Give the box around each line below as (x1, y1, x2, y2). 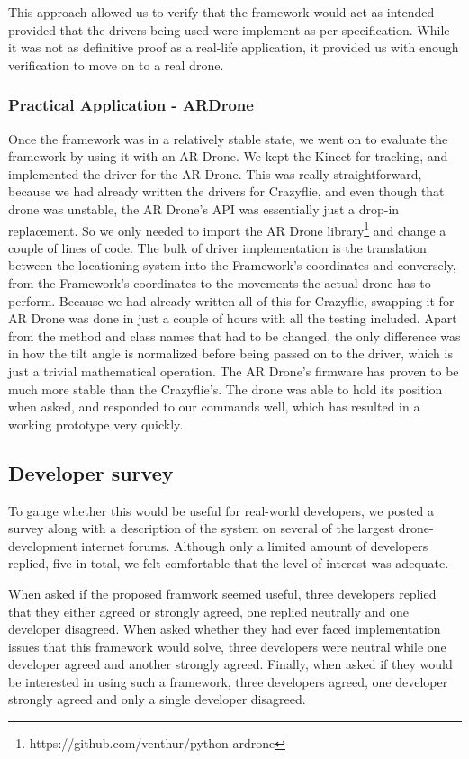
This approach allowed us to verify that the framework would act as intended (8, 3, 435, 21)
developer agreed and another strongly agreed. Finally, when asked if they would (8, 655, 453, 673)
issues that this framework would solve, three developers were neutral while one (8, 637, 446, 655)
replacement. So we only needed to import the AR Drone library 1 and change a (8, 218, 446, 239)
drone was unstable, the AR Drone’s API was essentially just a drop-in (8, 199, 400, 218)
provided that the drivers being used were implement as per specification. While (8, 20, 450, 39)
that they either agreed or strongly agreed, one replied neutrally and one (8, 601, 409, 620)
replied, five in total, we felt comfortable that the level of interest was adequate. (8, 554, 449, 573)
